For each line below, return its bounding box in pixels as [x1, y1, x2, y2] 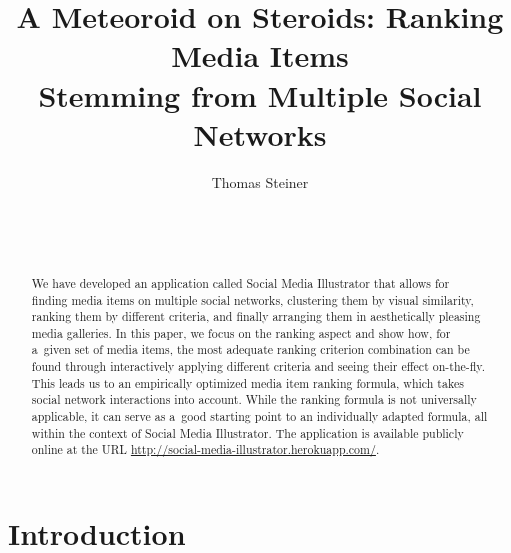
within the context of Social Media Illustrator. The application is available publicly [31, 424, 464, 441]
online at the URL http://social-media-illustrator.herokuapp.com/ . [31, 441, 380, 458]
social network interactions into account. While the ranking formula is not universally [31, 391, 477, 408]
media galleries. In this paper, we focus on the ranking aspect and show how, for [31, 324, 451, 341]
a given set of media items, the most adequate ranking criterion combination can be [31, 341, 470, 358]
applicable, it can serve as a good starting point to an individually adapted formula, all [31, 408, 488, 425]
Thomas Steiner [211, 171, 309, 192]
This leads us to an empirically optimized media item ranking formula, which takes [31, 374, 464, 391]
